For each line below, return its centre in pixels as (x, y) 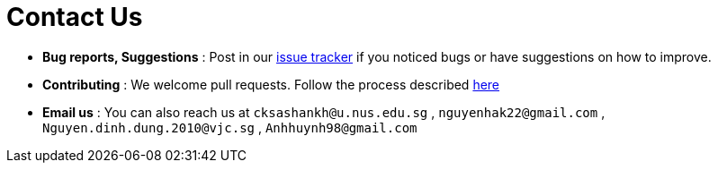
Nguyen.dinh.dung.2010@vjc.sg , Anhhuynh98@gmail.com (230, 127)
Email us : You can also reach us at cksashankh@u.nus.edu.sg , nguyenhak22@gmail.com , (324, 112)
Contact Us (75, 17)
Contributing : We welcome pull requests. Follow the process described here (271, 84)
